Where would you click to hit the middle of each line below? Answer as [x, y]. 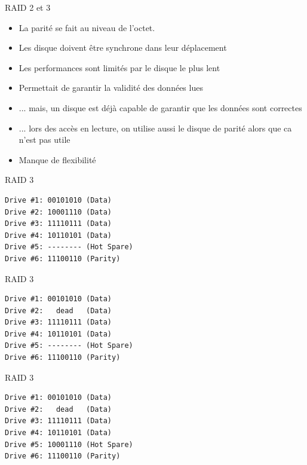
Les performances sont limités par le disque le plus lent [119, 67]
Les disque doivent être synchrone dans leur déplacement [123, 48]
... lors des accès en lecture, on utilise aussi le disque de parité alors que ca [155, 128]
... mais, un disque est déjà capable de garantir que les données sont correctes [160, 107]
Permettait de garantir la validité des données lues [111, 88]
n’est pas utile [44, 140]
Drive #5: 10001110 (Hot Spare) [69, 444]
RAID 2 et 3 [28, 7]
